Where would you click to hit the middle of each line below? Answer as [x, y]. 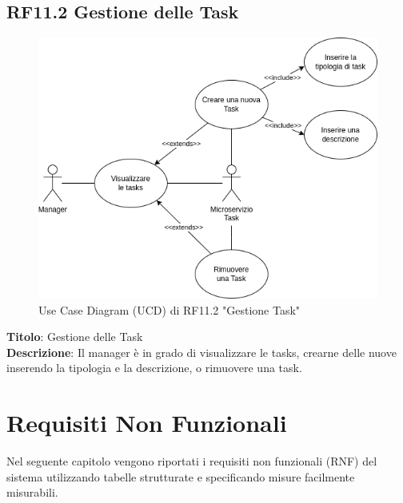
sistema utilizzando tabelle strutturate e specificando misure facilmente [181, 476]
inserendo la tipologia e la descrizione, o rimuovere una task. [154, 368]
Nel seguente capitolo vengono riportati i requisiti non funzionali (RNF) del [192, 461]
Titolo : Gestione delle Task [75, 337]
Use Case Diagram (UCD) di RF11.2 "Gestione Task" [170, 309]
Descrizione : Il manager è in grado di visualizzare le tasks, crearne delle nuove [201, 352]
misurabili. [32, 492]
